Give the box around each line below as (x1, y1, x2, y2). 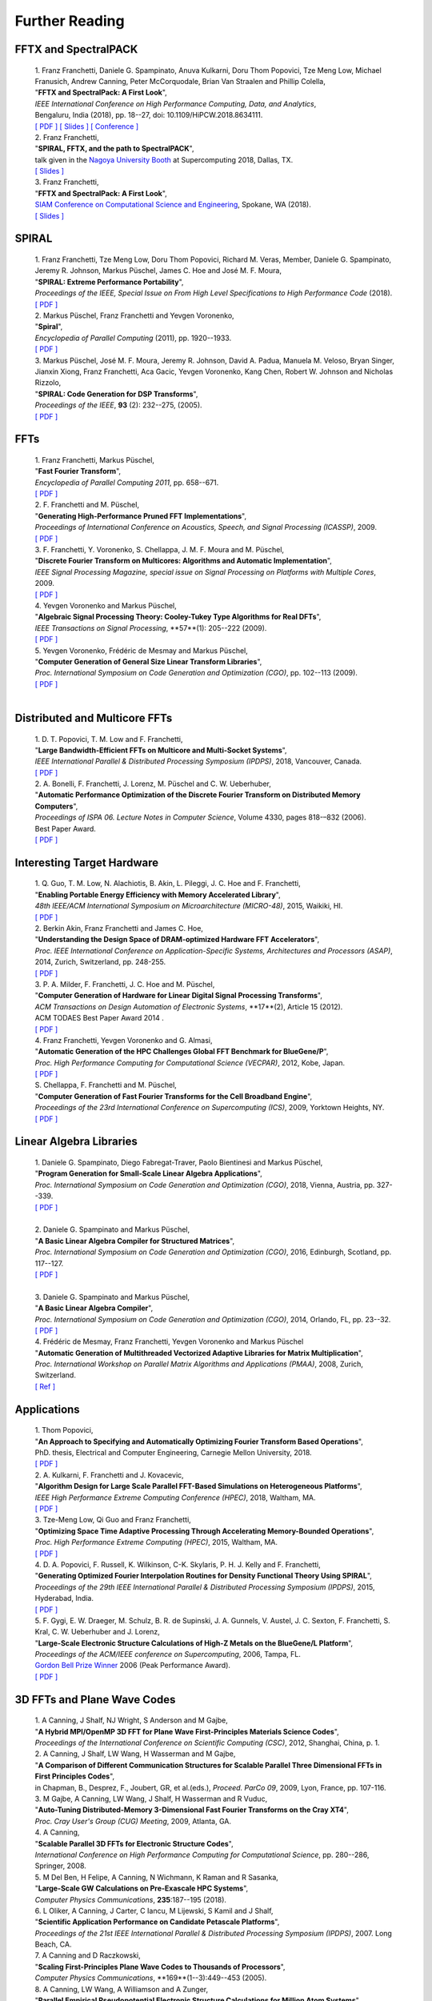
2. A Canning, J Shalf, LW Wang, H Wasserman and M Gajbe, (34, 1749, 236, 1758)
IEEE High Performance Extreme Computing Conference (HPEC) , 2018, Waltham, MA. (34, 1493, 316, 1502)
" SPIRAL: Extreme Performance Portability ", (34, 277, 184, 287)
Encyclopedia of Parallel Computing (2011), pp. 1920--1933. (34, 333, 232, 343)
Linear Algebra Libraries (14, 1135, 138, 1149)
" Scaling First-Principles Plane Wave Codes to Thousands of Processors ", (34, 1962, 286, 1971)
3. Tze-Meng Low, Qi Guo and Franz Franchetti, (34, 1515, 191, 1525)
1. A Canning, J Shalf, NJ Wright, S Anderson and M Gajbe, (34, 1715, 228, 1725)
